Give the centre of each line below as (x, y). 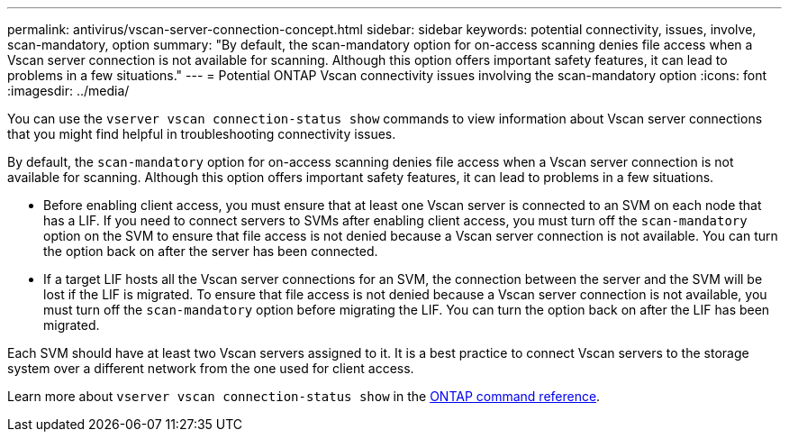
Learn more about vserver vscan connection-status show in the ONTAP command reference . (304, 396)
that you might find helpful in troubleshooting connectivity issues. (202, 134)
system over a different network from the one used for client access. (211, 368)
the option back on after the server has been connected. (211, 251)
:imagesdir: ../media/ (68, 91)
